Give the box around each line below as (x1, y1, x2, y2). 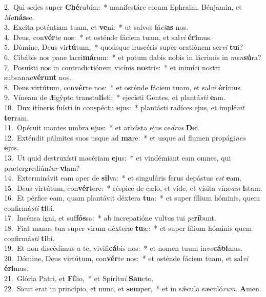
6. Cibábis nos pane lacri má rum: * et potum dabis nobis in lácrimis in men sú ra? (4, 51, 261, 62)
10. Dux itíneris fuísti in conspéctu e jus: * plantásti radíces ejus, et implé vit (4, 102, 244, 112)
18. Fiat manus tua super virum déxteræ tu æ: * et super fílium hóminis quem (4, 223, 252, 233)
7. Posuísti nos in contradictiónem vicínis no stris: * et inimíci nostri (4, 62, 220, 72)
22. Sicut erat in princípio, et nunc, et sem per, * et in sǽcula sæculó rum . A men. (4, 283, 261, 293)
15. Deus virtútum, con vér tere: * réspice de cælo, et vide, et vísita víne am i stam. (4, 182, 262, 193)
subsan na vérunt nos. (4, 72, 72, 83)
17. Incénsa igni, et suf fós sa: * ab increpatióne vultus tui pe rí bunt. (4, 212, 216, 223)
